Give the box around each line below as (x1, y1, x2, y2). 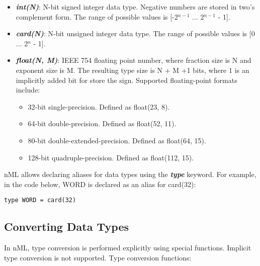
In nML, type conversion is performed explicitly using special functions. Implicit (4, 242, 251, 253)
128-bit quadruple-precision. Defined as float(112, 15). (28, 152, 194, 162)
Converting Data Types (4, 219, 129, 234)
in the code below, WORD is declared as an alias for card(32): (4, 179, 196, 189)
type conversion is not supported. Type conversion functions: (4, 252, 192, 262)
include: (16, 84, 40, 95)
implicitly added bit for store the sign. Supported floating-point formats (16, 74, 237, 85)
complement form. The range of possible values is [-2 (16, 11, 178, 22)
